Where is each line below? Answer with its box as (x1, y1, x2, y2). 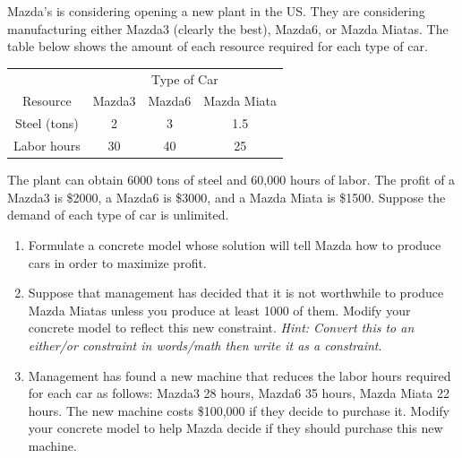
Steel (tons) (14, 114, 79, 133)
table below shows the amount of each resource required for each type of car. (7, 37, 428, 56)
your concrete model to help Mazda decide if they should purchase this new (28, 419, 443, 437)
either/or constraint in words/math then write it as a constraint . (28, 335, 382, 354)
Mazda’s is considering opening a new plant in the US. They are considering (7, 2, 425, 20)
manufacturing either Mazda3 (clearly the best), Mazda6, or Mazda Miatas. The (7, 19, 449, 38)
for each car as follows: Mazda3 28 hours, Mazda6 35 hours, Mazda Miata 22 (28, 384, 450, 402)
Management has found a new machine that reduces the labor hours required (28, 366, 451, 385)
